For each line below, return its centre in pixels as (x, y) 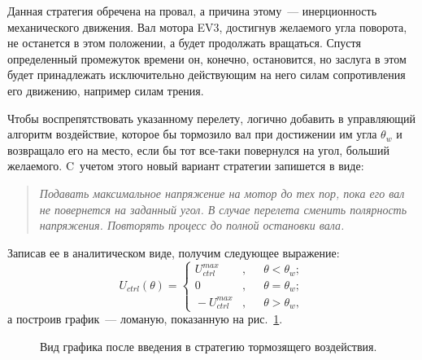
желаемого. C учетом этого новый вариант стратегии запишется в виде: (186, 166)
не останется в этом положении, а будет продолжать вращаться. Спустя (184, 43)
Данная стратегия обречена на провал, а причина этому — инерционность (192, 11)
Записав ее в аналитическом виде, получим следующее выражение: (174, 252)
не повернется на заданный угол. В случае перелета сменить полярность (223, 209)
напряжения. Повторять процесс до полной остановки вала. (192, 225)
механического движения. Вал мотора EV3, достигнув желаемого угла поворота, (207, 26)
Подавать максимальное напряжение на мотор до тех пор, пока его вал (222, 193)
